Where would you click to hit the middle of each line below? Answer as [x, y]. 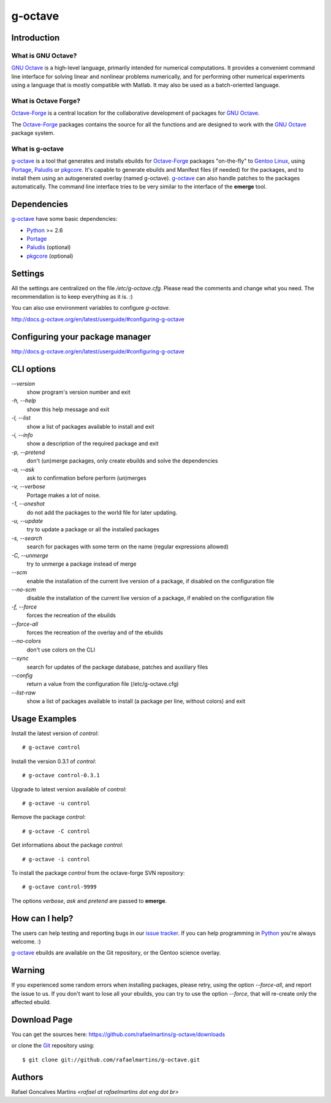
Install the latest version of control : [55, 734]
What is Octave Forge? [46, 101]
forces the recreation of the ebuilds [71, 615]
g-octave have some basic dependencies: [64, 219]
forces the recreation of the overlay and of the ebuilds [95, 632]
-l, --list [21, 418]
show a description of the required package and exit [93, 444]
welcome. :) [26, 942]
